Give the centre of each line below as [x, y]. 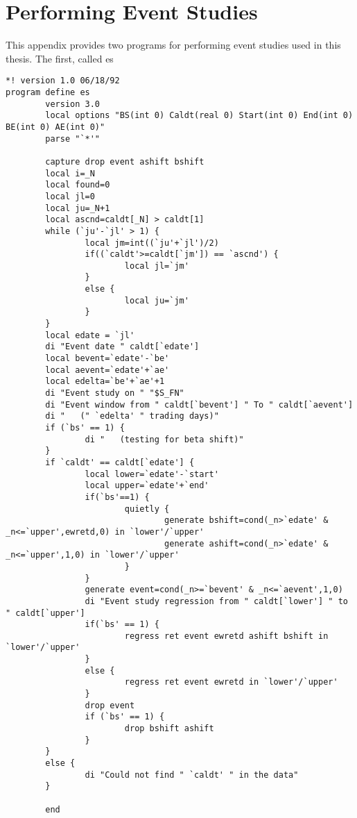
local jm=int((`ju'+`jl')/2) [152, 243]
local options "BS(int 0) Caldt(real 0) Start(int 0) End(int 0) [199, 116]
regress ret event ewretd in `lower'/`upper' [231, 682]
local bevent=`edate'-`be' [107, 359]
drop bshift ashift [169, 729]
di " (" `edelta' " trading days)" [132, 416]
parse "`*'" [73, 139]
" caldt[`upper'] [45, 613]
